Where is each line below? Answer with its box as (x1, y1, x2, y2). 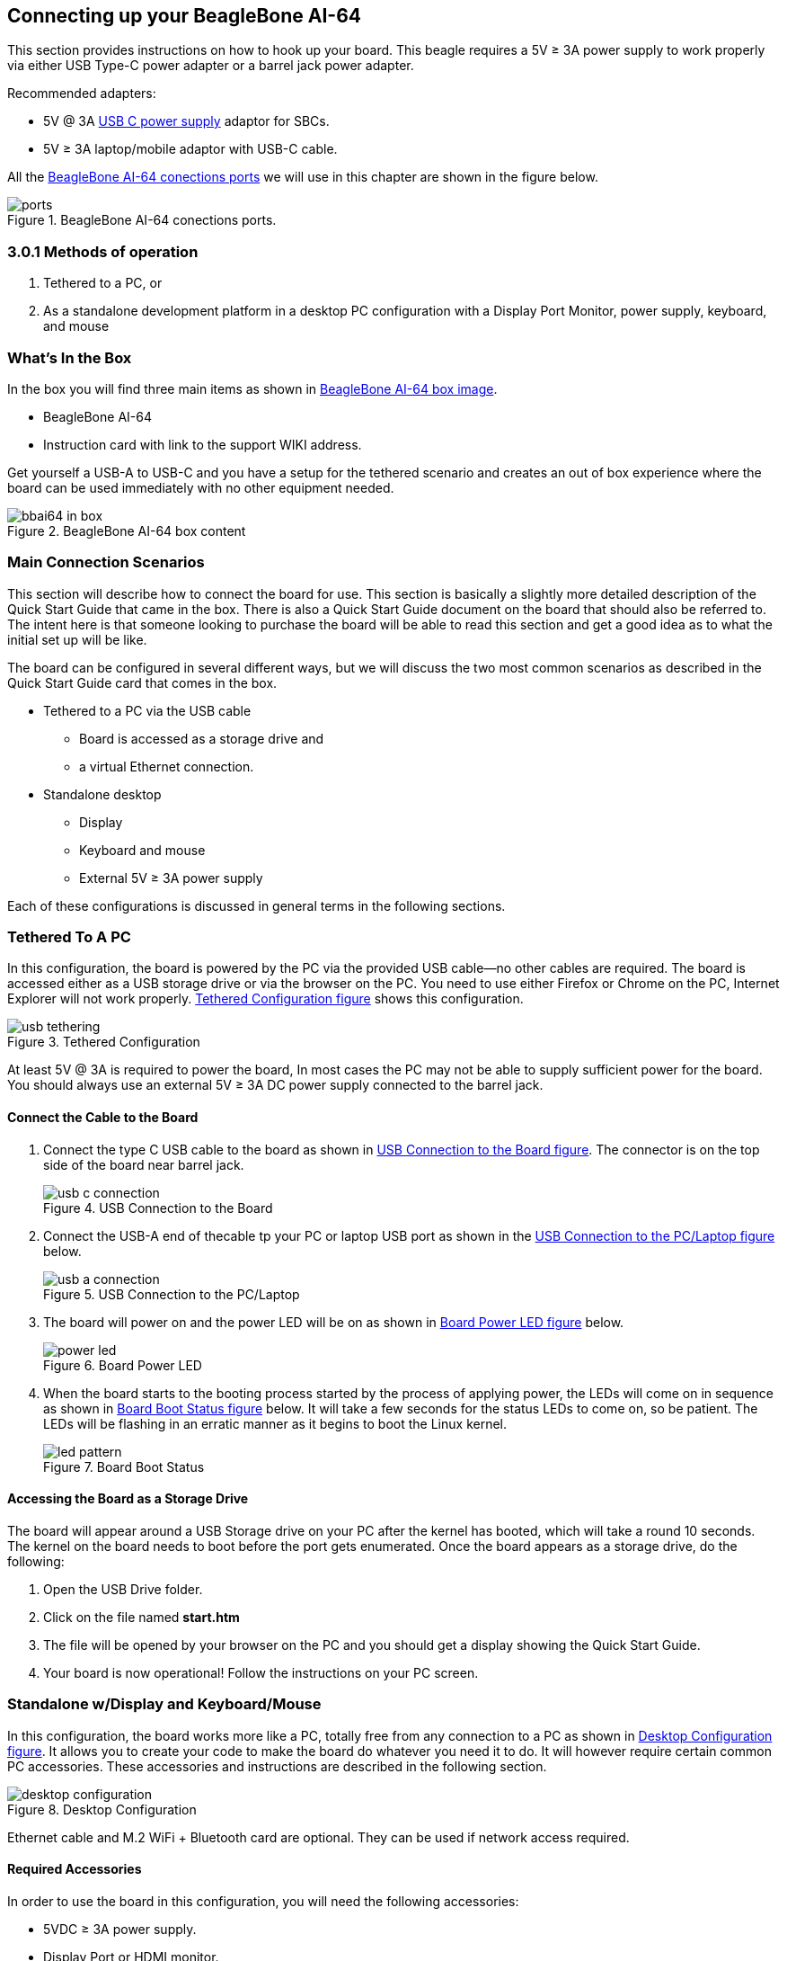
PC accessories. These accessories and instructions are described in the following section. (7, 1758, 547, 1774)
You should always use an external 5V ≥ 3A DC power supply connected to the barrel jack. (7, 1077, 544, 1093)
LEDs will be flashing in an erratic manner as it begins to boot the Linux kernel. (43, 1415, 508, 1431)
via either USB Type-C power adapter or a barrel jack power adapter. (7, 58, 414, 74)
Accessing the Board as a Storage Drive (7, 1491, 249, 1507)
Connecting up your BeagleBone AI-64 (7, 4, 361, 27)
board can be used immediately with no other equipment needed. (7, 479, 394, 495)
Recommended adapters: (7, 85, 156, 102)
